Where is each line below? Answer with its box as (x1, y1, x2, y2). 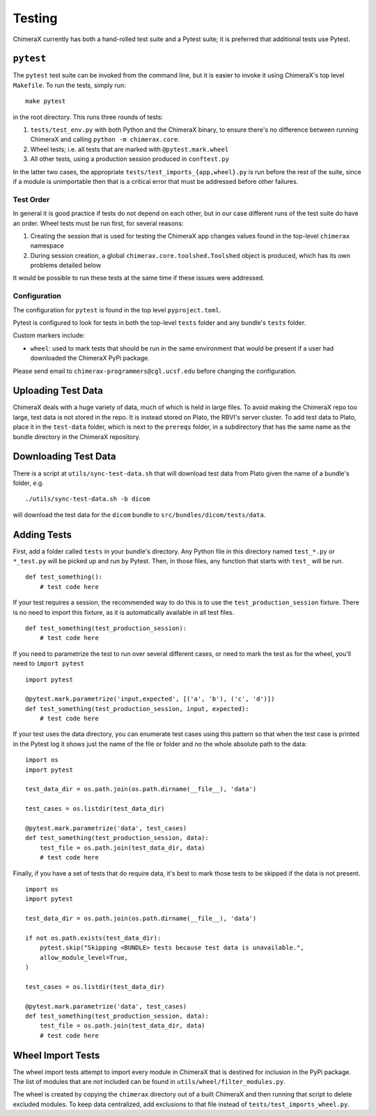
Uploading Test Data (13, 385, 104, 397)
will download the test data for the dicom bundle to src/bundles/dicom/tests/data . (13, 510, 266, 519)
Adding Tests (13, 528, 72, 540)
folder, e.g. (13, 478, 45, 487)
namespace (30, 241, 64, 250)
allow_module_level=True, (39, 954, 129, 961)
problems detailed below (30, 261, 102, 270)
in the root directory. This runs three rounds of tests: (13, 112, 164, 121)
